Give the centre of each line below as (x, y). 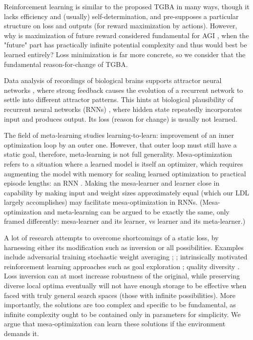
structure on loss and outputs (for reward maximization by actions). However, (121, 26)
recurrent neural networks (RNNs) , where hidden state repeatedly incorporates (123, 109)
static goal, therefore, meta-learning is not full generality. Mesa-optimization (118, 154)
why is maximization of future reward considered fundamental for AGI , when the (126, 35)
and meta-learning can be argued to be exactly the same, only (137, 211)
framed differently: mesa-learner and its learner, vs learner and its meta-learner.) (125, 221)
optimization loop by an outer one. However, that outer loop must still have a (120, 144)
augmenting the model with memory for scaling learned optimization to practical (125, 173)
